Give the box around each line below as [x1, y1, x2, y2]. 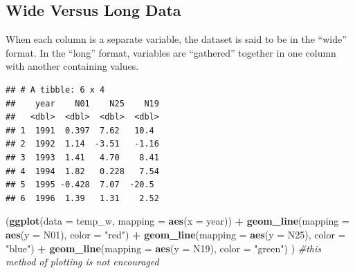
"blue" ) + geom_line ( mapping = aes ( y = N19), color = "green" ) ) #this [6, 241, 322, 255]
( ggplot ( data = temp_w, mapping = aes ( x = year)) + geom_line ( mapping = [6, 214, 349, 228]
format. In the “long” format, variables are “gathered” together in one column [6, 45, 336, 59]
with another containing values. [6, 59, 139, 73]
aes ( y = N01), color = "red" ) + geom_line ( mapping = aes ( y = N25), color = [6, 227, 346, 241]
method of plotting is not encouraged [6, 254, 159, 269]
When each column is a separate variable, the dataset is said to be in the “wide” [6, 32, 347, 46]
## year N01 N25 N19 [6, 98, 159, 109]
